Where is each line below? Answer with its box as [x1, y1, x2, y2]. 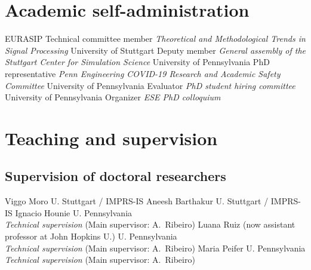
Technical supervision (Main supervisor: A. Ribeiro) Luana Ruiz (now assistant [5, 218, 295, 231]
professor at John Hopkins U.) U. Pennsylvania [5, 230, 177, 243]
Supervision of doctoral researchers [5, 167, 226, 185]
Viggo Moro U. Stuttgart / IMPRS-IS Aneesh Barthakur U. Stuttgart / [5, 195, 269, 207]
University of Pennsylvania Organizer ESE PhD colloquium [5, 91, 221, 103]
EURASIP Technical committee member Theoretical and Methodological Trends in [5, 32, 306, 45]
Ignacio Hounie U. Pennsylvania [15, 206, 133, 219]
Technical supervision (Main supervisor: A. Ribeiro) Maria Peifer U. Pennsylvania [5, 241, 306, 254]
